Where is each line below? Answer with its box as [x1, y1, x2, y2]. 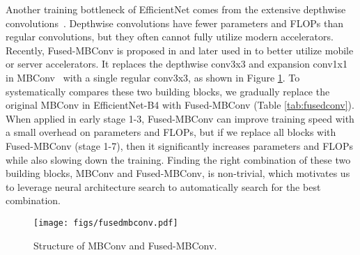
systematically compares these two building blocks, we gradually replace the [6, 84, 330, 98]
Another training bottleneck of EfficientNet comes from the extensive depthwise [6, 2, 346, 16]
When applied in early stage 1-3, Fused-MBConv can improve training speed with [6, 111, 354, 125]
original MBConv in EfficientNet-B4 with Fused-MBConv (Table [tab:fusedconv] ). [6, 98, 354, 112]
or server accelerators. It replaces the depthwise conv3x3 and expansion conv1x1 [6, 56, 347, 71]
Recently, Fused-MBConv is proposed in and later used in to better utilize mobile [6, 42, 354, 57]
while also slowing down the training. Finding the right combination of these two [6, 152, 351, 167]
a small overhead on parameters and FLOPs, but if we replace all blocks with [6, 125, 336, 139]
